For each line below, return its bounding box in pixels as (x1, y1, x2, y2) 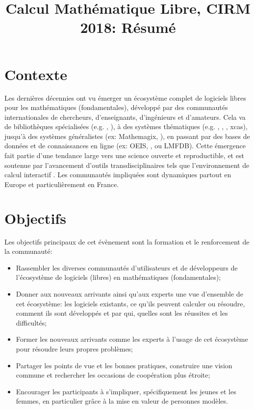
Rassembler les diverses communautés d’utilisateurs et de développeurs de (16, 262, 238, 273)
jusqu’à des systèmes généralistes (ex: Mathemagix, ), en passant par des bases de (4, 131, 250, 141)
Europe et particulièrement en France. (4, 179, 119, 189)
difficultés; (16, 317, 47, 327)
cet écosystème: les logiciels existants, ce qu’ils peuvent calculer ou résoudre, (16, 298, 245, 308)
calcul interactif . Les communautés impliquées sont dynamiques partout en (4, 169, 231, 180)
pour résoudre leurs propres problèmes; (16, 343, 133, 354)
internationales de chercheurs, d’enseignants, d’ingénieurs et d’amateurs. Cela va (4, 111, 246, 122)
